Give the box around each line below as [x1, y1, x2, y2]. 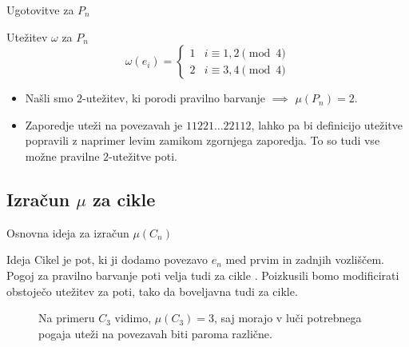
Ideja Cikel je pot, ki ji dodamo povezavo [6, 251, 208, 268]
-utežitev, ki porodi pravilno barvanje [82, 90, 265, 106]
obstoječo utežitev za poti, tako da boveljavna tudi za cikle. [6, 282, 298, 299]
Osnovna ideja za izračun [6, 224, 129, 241]
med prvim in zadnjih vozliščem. [225, 251, 384, 268]
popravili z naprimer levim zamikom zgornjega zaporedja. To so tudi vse [25, 132, 380, 149]
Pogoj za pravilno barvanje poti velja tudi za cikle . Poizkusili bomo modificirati [6, 266, 399, 283]
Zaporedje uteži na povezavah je [25, 116, 183, 133]
